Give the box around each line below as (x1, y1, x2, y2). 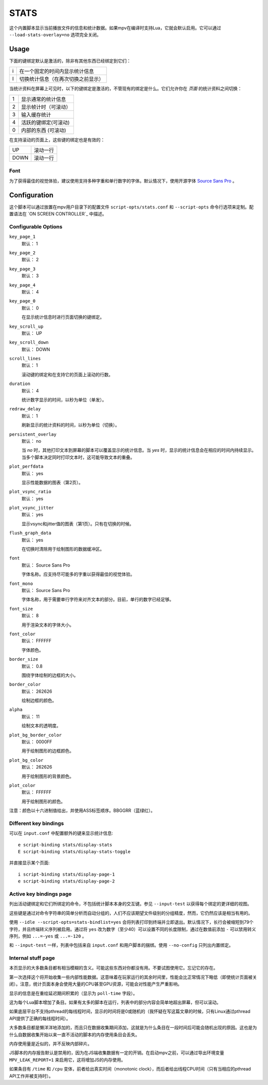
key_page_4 (9, 282, 36, 288)
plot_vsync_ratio (9, 489, 52, 494)
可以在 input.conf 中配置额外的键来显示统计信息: (9, 830, 114, 836)
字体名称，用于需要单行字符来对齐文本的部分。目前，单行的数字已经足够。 (21, 596, 174, 602)
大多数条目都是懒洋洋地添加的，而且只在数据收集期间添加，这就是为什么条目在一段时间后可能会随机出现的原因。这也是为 (9, 1025, 257, 1031)
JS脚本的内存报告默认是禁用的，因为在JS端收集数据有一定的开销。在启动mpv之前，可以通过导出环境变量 (9, 1050, 224, 1056)
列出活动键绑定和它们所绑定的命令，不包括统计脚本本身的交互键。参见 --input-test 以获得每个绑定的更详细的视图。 (9, 901, 252, 907)
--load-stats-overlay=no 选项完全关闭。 (9, 31, 101, 37)
